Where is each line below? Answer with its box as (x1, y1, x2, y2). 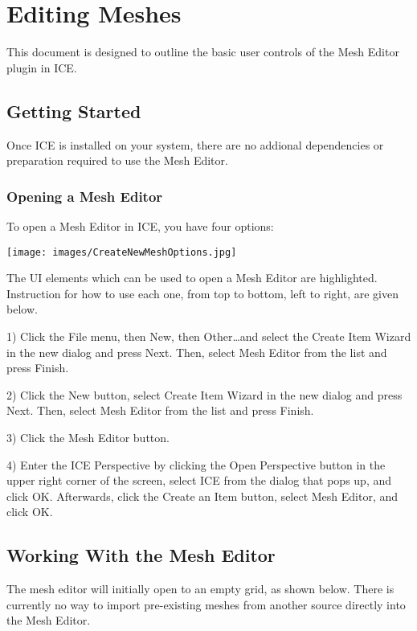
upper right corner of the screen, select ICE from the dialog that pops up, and (6, 472, 392, 489)
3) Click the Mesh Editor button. (6, 428, 170, 445)
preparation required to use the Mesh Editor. (6, 152, 228, 169)
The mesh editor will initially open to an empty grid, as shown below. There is (6, 580, 395, 597)
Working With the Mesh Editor (6, 543, 276, 567)
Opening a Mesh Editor (6, 186, 163, 206)
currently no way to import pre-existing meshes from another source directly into (6, 596, 406, 613)
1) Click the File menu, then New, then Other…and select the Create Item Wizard (6, 327, 411, 344)
